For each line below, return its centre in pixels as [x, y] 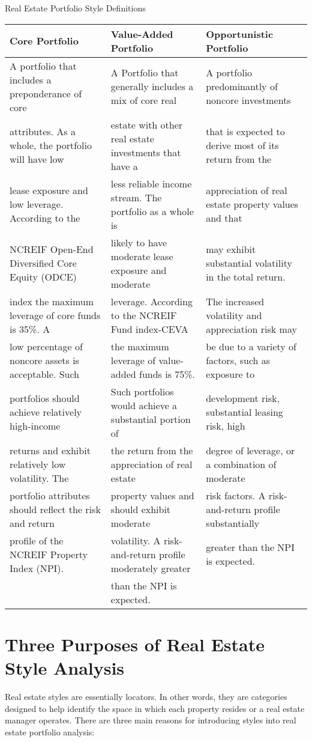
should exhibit [141, 509]
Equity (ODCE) [43, 277]
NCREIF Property [49, 554]
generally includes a [152, 87]
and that [224, 218]
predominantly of [242, 87]
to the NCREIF [144, 315]
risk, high [226, 426]
